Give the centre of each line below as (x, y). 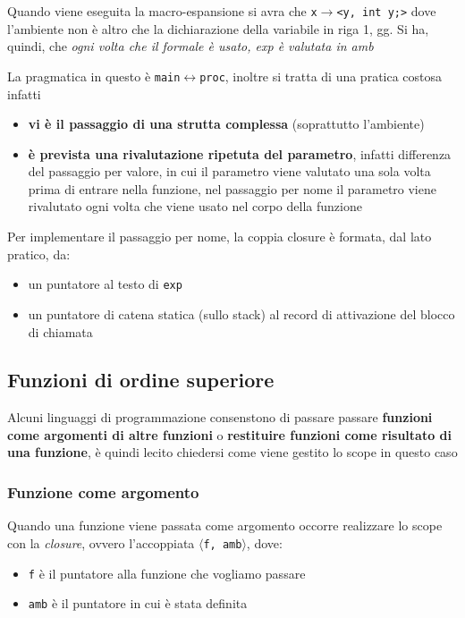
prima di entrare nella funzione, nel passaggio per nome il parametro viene (232, 188)
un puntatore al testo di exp (105, 284)
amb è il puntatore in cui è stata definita (138, 603)
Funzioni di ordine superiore (141, 380)
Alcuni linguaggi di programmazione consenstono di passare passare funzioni (220, 417)
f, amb (223, 544)
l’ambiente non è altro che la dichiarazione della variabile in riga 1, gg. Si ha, (218, 28)
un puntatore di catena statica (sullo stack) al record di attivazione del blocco (241, 313)
